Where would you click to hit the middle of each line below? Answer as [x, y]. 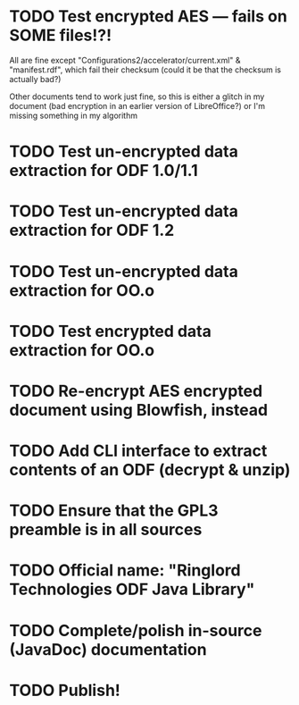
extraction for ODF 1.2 [92, 231]
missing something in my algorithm [74, 115]
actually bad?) [35, 79]
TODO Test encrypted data [110, 331]
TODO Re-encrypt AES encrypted [136, 391]
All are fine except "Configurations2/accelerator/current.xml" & [125, 60]
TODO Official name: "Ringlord [125, 571]
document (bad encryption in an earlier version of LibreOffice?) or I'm [137, 105]
